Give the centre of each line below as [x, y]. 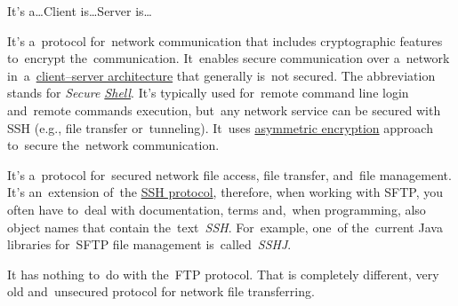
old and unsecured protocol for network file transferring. [161, 291]
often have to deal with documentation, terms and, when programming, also [217, 209]
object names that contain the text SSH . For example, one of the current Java [225, 227]
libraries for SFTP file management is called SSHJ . [149, 244]
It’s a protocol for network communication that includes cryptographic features [225, 40]
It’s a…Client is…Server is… [80, 11]
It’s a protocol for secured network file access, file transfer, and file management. [229, 174]
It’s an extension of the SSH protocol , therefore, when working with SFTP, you [225, 192]
